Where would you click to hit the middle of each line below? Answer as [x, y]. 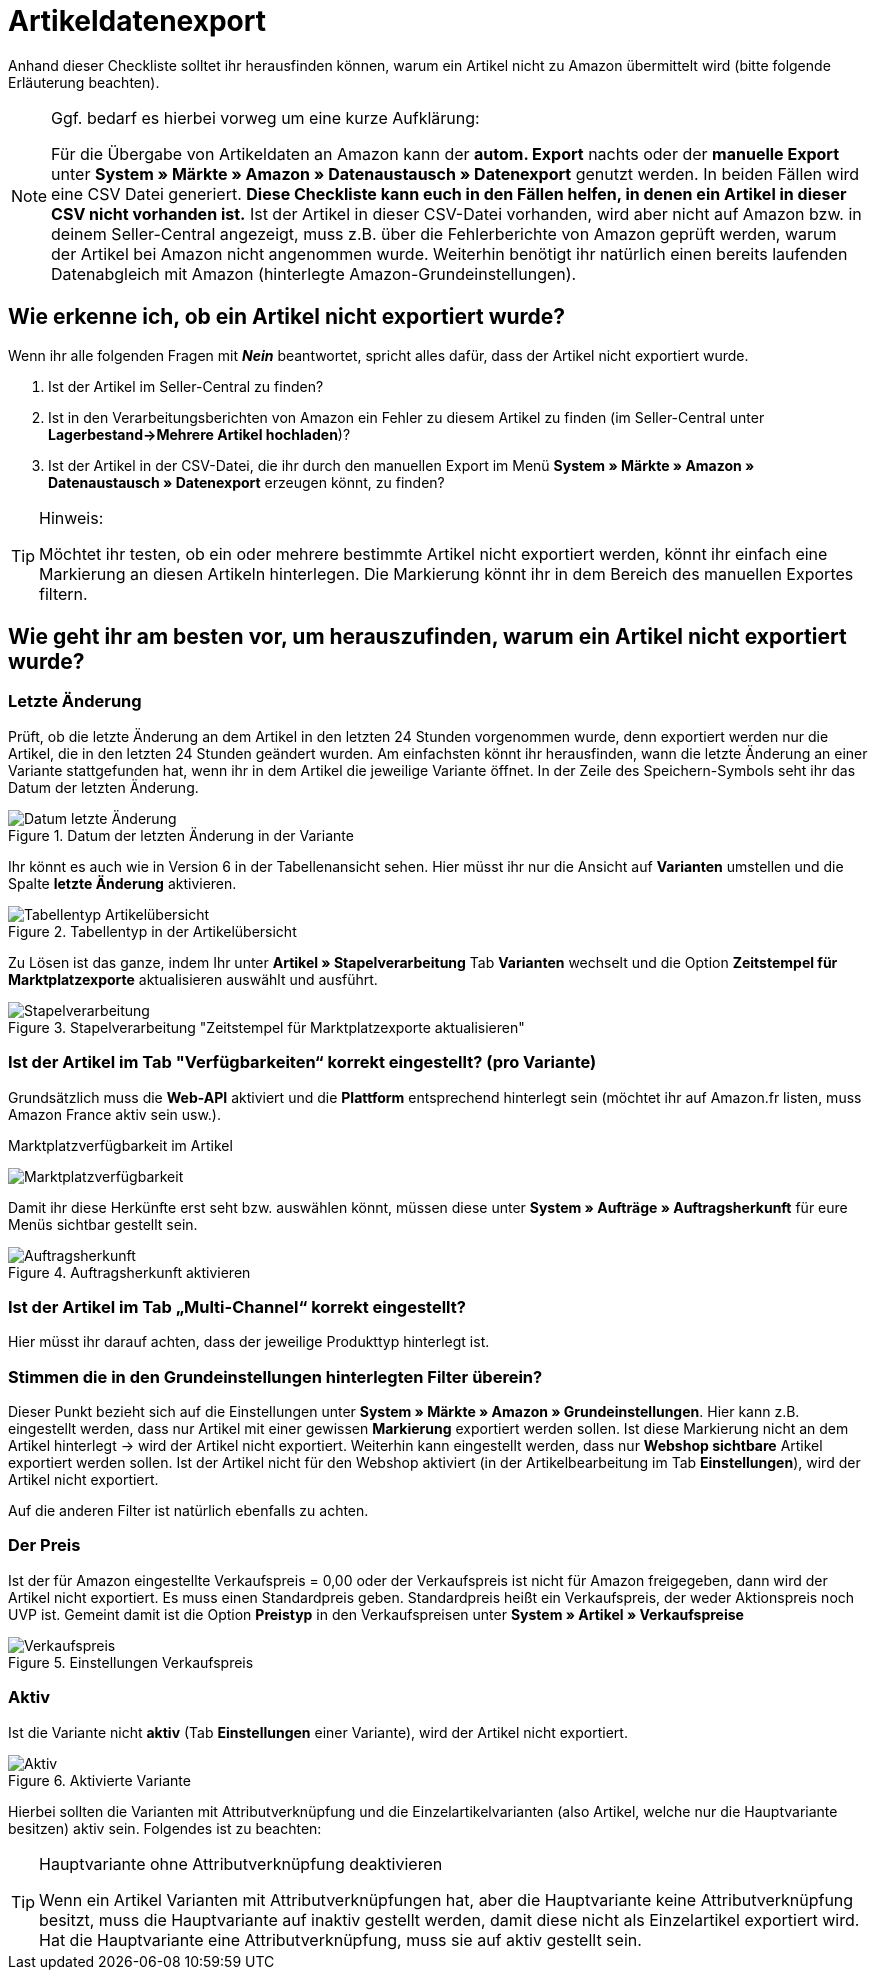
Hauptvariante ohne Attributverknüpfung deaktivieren [241, 1863]
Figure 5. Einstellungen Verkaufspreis [131, 1662]
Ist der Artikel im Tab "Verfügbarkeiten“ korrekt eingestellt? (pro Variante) [302, 1062]
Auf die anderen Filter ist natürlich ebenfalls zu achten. [188, 1511]
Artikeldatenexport [137, 21]
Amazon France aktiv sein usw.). [115, 1114]
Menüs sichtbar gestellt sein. [103, 1224]
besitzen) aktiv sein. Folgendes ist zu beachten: [165, 1828]
